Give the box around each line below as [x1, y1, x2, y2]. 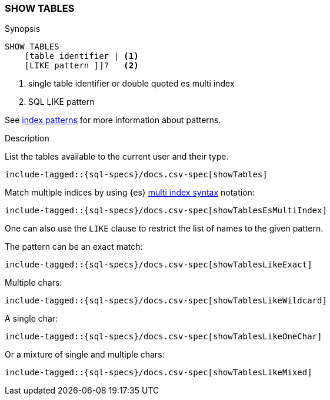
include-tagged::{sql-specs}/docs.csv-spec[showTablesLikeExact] [5, 260, 312, 270]
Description [5, 133, 49, 144]
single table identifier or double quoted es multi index [28, 78, 235, 89]
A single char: [5, 313, 58, 324]
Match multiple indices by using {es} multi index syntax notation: [5, 187, 255, 198]
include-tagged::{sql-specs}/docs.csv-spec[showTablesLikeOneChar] [5, 332, 322, 342]
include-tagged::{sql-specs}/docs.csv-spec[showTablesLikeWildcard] [5, 296, 327, 306]
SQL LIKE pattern [28, 97, 95, 107]
